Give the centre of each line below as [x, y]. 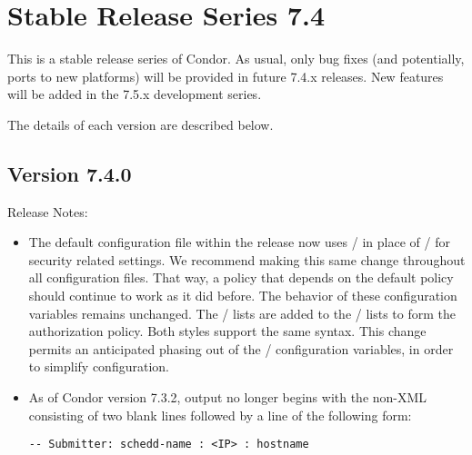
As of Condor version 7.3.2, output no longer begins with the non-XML [228, 397]
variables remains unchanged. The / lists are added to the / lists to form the [242, 313]
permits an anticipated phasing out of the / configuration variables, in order [241, 348]
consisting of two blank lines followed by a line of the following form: [220, 415]
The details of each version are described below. [141, 124]
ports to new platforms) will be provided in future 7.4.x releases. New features [226, 76]
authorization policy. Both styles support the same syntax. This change [227, 331]
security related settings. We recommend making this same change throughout [247, 259]
